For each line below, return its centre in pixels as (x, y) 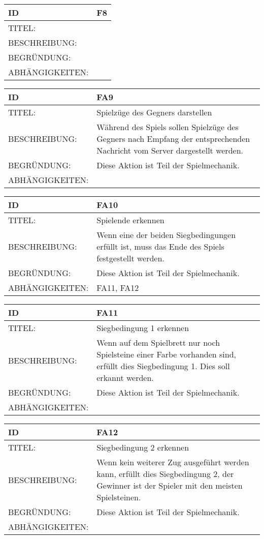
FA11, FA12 (118, 288)
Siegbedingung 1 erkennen (143, 328)
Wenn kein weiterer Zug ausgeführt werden (173, 462)
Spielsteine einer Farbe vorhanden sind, (167, 354)
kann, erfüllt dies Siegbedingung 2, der (165, 474)
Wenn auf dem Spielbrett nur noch (158, 342)
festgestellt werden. (130, 258)
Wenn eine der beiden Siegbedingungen (166, 235)
